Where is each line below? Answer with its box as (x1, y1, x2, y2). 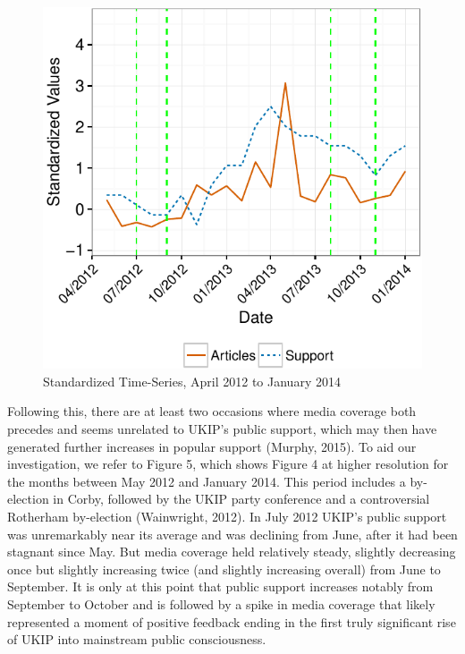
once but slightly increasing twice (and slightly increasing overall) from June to (7, 559, 441, 578)
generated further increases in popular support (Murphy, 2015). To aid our (7, 437, 417, 455)
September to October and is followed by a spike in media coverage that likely (7, 594, 435, 613)
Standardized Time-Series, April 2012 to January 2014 (43, 371, 341, 390)
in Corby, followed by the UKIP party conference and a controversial (53, 489, 430, 508)
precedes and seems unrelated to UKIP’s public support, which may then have (7, 420, 437, 438)
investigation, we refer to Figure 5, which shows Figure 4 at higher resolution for (7, 454, 449, 473)
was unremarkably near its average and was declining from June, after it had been (7, 524, 458, 543)
